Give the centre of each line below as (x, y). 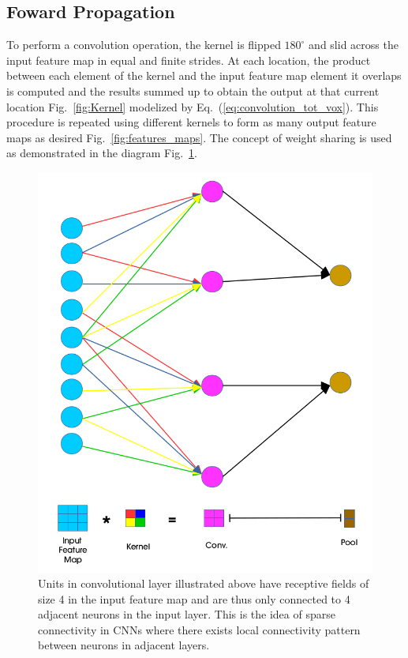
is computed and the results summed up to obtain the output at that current (193, 90)
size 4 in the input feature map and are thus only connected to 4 (194, 598)
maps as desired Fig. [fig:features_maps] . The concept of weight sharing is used (199, 137)
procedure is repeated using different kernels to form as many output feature (191, 122)
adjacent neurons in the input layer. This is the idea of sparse (187, 614)
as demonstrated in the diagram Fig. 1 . (102, 153)
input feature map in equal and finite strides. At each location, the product (189, 60)
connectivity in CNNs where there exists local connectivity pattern (199, 629)
